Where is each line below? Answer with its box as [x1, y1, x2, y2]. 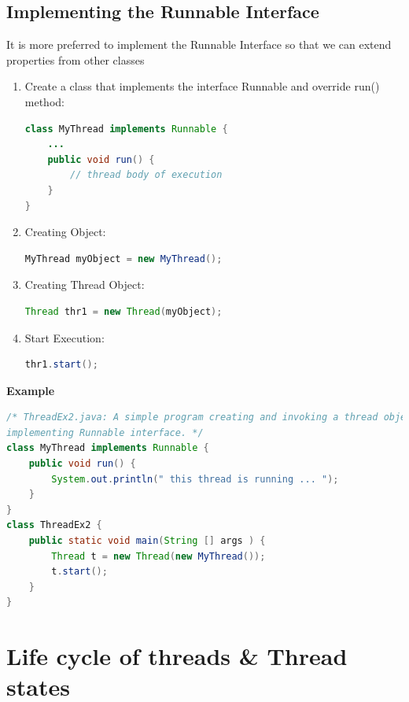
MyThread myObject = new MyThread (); [24, 253, 223, 264]
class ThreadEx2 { [6, 519, 102, 531]
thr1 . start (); [24, 359, 98, 371]
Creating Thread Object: [24, 276, 145, 293]
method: [24, 93, 64, 109]
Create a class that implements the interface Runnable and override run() [24, 78, 380, 94]
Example [6, 382, 55, 398]
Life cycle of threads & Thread [6, 640, 348, 672]
